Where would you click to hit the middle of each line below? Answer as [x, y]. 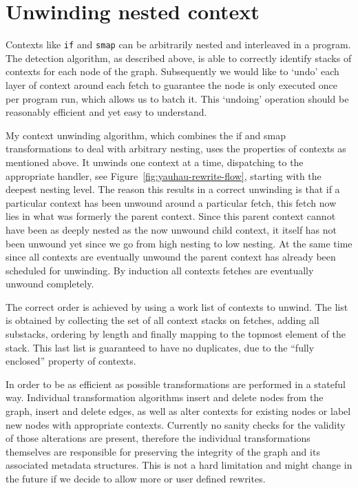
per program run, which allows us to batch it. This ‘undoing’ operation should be [177, 98]
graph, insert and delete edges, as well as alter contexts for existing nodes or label [178, 411]
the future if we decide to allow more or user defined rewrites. [136, 478]
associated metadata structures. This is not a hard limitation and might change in [179, 465]
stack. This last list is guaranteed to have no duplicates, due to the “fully [160, 347]
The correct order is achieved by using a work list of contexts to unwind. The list [177, 306]
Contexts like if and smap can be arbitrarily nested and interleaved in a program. [178, 44]
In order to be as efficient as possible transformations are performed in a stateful [176, 384]
